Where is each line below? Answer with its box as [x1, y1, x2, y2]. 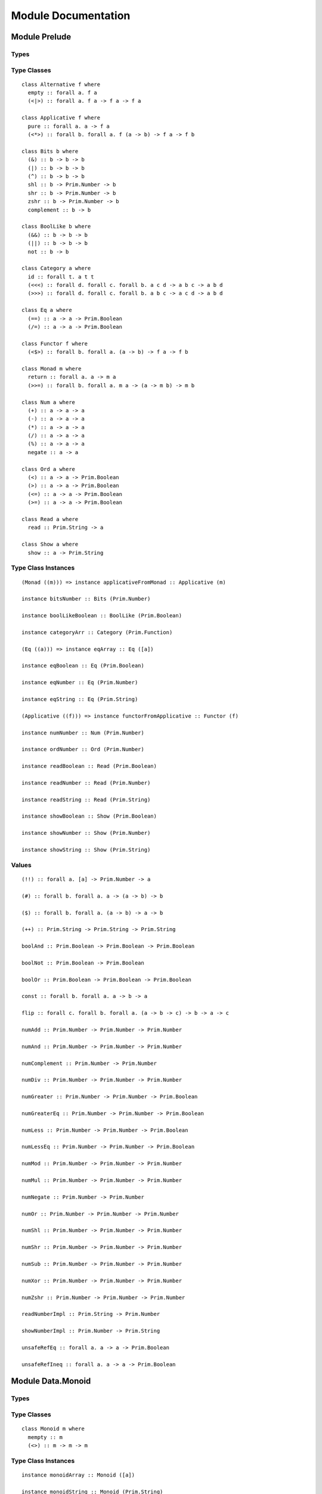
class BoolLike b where [21, 223, 91, 230]
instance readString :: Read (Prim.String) [21, 796, 151, 803]
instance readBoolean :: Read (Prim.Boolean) [21, 763, 157, 770]
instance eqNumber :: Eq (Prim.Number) [21, 679, 138, 686]
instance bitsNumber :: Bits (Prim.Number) [21, 595, 151, 602]
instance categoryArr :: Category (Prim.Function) [21, 629, 173, 636]
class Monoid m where [21, 1425, 85, 1432]
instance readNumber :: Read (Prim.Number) [21, 779, 151, 786]
